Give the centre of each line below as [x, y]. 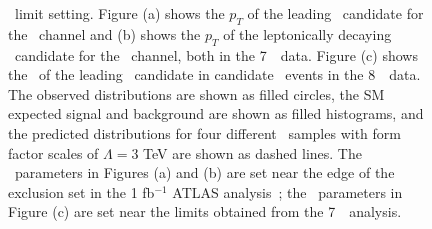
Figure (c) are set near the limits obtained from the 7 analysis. [205, 211]
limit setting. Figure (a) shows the [119, 13]
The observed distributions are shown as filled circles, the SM [196, 93]
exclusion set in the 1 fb [81, 191]
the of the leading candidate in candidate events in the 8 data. [214, 74]
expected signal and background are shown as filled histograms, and [216, 113]
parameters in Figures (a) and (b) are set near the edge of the [204, 172]
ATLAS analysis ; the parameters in [287, 191]
